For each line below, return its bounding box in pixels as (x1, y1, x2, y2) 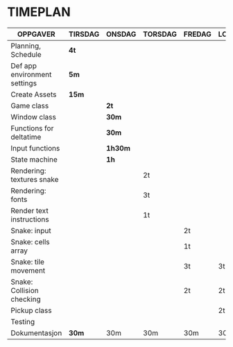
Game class (10, 101, 49, 110)
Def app (10, 60, 37, 70)
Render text (10, 205, 49, 215)
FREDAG (183, 29, 212, 39)
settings (10, 78, 37, 87)
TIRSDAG (68, 29, 100, 39)
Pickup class (10, 305, 52, 315)
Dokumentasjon (10, 328, 62, 337)
